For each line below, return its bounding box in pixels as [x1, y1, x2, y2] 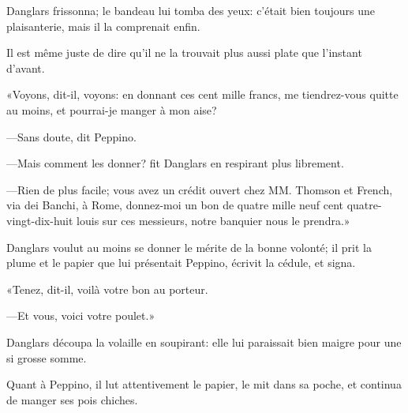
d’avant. [6, 59, 45, 76]
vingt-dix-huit [6, 212, 73, 228]
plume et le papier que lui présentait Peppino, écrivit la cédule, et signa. [6, 254, 356, 271]
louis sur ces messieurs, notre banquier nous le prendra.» [77, 212, 350, 228]
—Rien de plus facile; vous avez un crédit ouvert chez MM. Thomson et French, [6, 181, 393, 197]
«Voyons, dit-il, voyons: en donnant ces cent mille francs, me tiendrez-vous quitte [6, 86, 399, 103]
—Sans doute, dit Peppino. [6, 128, 137, 145]
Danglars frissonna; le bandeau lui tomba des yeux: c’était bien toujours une [6, 2, 376, 18]
